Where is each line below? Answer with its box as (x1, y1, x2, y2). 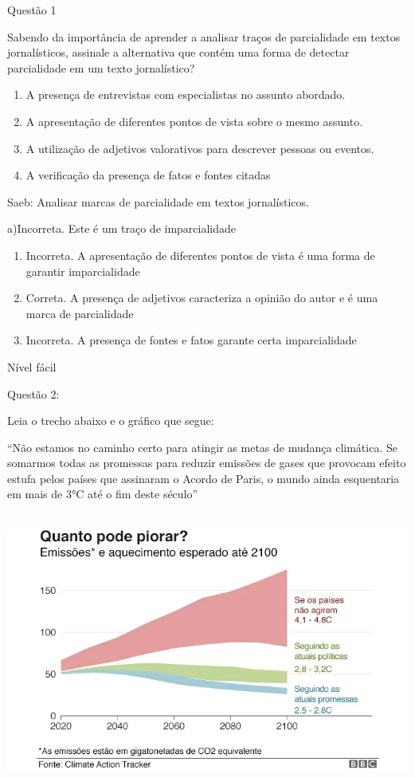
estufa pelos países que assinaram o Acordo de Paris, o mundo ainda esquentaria (7, 470, 400, 486)
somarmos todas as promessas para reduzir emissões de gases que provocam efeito (7, 454, 406, 471)
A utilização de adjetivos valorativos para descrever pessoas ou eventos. (25, 139, 374, 156)
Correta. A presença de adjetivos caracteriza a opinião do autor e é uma (25, 289, 378, 306)
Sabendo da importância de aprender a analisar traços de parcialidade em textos (7, 28, 401, 45)
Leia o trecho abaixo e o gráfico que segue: (7, 412, 214, 429)
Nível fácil (7, 358, 57, 375)
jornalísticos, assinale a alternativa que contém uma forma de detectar (7, 44, 350, 61)
